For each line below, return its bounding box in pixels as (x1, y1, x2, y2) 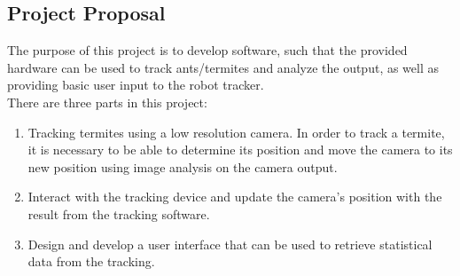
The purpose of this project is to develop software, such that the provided (7, 41, 408, 59)
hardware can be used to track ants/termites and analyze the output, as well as (7, 58, 440, 76)
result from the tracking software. (27, 204, 210, 223)
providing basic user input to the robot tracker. (7, 75, 264, 94)
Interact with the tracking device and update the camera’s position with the (27, 187, 442, 206)
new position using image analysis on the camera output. (27, 157, 338, 176)
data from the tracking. (27, 252, 155, 271)
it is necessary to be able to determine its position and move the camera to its (27, 140, 453, 159)
